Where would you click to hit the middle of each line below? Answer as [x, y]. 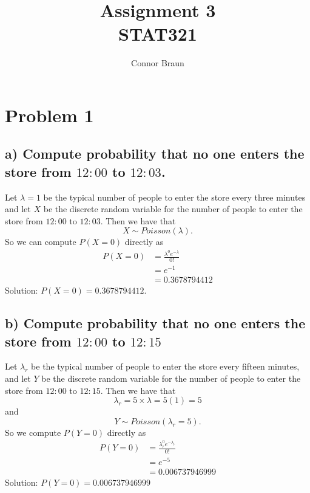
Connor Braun [158, 63]
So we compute [33, 432]
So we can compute [41, 242]
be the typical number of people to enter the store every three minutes [174, 197]
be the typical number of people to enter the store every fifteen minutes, [165, 366]
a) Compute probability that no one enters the [155, 153]
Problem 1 [49, 115]
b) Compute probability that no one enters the [155, 323]
